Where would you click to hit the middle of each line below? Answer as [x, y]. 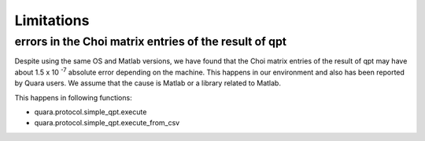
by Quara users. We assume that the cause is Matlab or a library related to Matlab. [148, 83]
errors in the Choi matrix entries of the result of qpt [151, 42]
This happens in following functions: [74, 97]
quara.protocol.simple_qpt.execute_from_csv [107, 123]
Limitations [52, 20]
